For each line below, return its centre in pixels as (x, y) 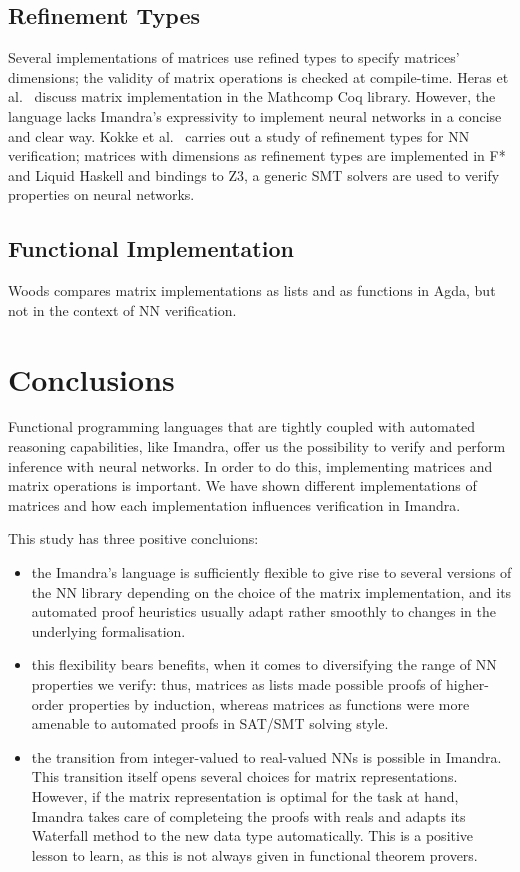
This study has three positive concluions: (133, 538)
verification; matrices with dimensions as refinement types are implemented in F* (257, 155)
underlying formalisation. (108, 630)
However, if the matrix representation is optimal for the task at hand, (245, 795)
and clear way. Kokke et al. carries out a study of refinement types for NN (239, 135)
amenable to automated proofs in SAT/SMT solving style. (210, 723)
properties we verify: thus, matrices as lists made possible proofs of (236, 684)
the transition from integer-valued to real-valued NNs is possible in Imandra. (266, 756)
